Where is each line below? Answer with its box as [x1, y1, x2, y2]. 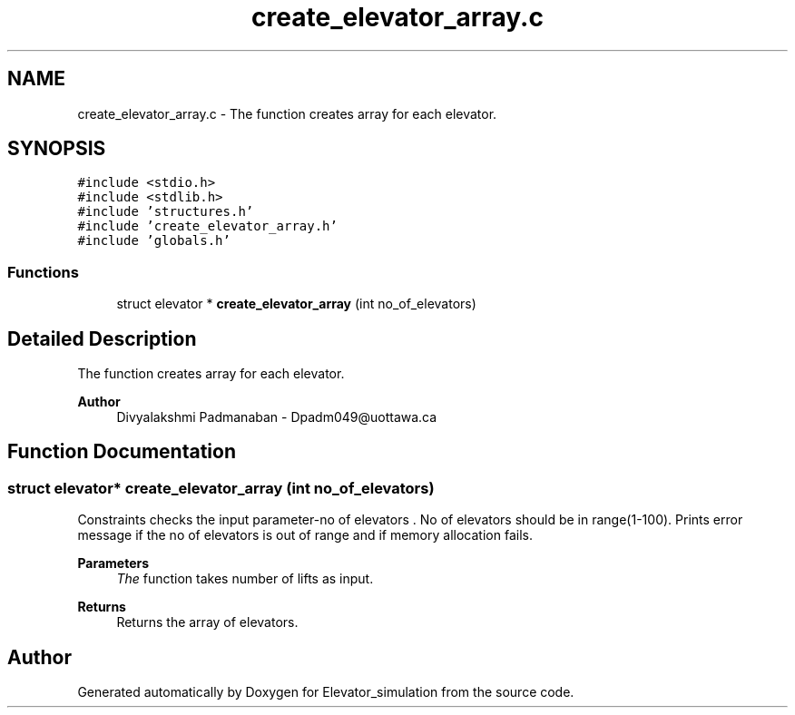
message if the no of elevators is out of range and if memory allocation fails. [77, 527, 533, 544]
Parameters [77, 555, 150, 572]
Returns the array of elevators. [116, 614, 299, 631]
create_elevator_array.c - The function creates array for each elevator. [77, 105, 497, 122]
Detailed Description [7, 327, 197, 350]
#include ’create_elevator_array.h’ [77, 219, 338, 234]
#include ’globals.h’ [77, 233, 231, 249]
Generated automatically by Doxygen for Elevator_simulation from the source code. [77, 684, 574, 700]
